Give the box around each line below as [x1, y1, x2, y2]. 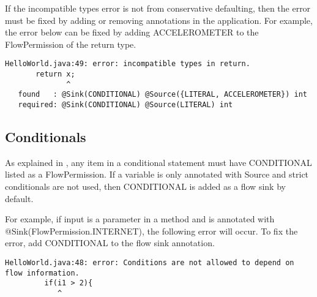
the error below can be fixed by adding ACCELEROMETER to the [5, 26, 259, 39]
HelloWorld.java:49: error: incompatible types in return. [5, 59, 250, 69]
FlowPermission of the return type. [5, 37, 136, 50]
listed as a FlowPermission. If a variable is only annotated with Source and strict [5, 168, 309, 181]
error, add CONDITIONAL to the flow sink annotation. [5, 236, 215, 249]
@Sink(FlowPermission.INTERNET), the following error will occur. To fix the [5, 224, 298, 237]
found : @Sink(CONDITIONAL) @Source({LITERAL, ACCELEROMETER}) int [18, 90, 307, 99]
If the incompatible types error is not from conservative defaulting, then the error [5, 2, 311, 14]
